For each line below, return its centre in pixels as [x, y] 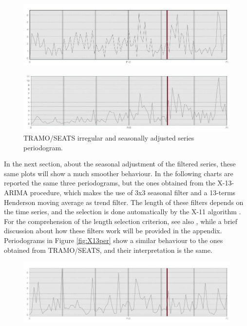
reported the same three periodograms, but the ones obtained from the [110, 183]
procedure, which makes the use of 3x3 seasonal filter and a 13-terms [133, 193]
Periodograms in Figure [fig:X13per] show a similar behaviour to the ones [114, 240]
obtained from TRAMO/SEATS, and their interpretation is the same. [108, 250]
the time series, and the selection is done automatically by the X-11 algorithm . [123, 212]
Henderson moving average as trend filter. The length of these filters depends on [124, 202]
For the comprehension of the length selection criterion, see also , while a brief [121, 221]
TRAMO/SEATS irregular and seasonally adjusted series [109, 138]
